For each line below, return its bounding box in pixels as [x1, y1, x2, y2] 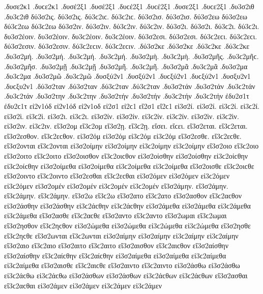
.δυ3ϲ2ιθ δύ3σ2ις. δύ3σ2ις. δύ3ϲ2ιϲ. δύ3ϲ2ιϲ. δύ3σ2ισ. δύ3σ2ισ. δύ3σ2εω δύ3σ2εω [4, 11, 248, 21]
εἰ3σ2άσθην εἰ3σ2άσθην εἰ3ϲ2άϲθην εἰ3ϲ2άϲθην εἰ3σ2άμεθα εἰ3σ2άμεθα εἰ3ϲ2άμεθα [4, 200, 251, 211]
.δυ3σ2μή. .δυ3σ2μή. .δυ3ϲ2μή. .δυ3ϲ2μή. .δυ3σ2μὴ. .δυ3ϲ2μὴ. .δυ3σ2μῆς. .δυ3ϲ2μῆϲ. [4, 50, 259, 61]
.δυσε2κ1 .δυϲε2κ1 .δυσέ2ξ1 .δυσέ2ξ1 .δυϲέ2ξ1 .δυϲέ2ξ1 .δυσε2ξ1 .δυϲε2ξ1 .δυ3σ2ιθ [4, 1, 254, 11]
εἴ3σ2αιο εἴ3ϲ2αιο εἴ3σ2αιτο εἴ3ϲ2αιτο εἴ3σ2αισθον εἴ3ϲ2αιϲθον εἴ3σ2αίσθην [4, 240, 229, 251]
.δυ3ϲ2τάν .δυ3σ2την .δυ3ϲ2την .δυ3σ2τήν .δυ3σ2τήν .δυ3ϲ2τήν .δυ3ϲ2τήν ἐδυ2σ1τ [4, 91, 249, 101]
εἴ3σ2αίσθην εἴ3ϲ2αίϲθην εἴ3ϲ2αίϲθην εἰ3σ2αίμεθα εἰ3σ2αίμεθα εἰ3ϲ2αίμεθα [4, 250, 226, 260]
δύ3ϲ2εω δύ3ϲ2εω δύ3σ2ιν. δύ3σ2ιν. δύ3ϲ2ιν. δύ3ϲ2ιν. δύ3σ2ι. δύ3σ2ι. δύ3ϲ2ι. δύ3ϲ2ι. [4, 21, 259, 32]
